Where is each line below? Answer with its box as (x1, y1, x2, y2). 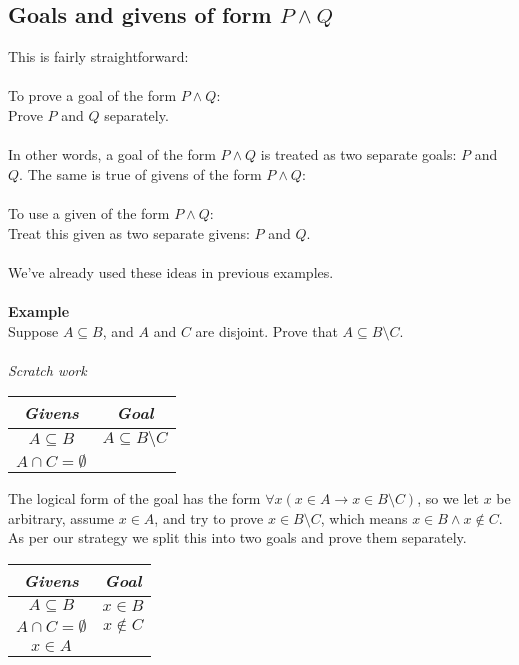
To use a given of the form (8, 202, 170, 223)
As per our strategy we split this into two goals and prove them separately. (8, 527, 467, 548)
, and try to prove (154, 507, 264, 528)
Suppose (8, 320, 59, 341)
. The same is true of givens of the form (19, 163, 262, 184)
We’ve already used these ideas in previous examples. (8, 261, 334, 282)
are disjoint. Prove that (195, 320, 338, 341)
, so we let (417, 488, 480, 509)
